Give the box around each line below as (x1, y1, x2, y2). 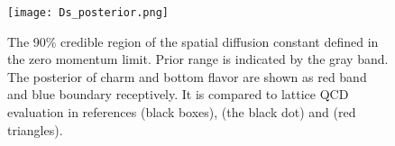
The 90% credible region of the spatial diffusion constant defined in (7, 32, 379, 50)
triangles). (7, 120, 63, 139)
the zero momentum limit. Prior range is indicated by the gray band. (7, 50, 389, 68)
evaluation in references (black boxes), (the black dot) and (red (7, 103, 356, 122)
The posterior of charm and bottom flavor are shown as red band (7, 67, 367, 86)
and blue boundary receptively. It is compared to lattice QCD (7, 85, 349, 104)
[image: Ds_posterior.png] (7, 6, 169, 19)
